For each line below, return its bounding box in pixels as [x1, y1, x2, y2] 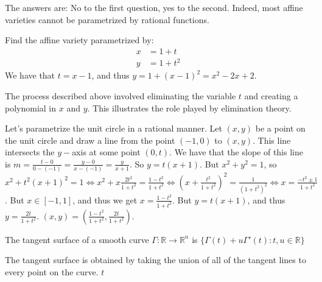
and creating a [244, 89, 298, 102]
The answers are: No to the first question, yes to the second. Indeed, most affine [5, 1, 303, 13]
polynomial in [5, 101, 57, 114]
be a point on [255, 122, 306, 135]
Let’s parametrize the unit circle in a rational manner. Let [5, 122, 222, 135]
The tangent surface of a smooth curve [5, 233, 149, 245]
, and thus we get [72, 193, 138, 206]
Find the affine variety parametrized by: [5, 33, 154, 46]
